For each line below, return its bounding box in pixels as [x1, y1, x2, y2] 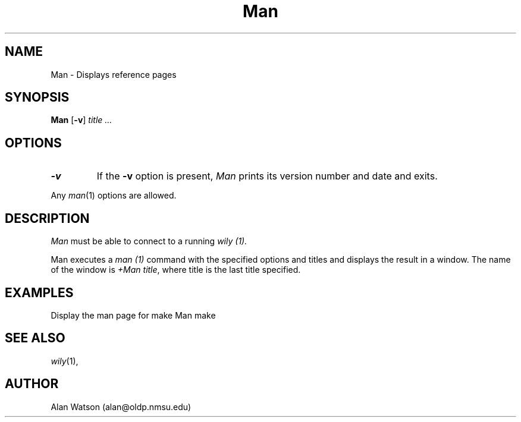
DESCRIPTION [5, 210, 90, 226]
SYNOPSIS [5, 90, 70, 105]
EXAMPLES [5, 285, 74, 300]
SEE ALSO [5, 330, 65, 346]
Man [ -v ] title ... [51, 115, 112, 125]
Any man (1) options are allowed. [51, 190, 177, 201]
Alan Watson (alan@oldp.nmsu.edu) [51, 401, 192, 412]
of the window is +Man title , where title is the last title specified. [51, 264, 301, 275]
